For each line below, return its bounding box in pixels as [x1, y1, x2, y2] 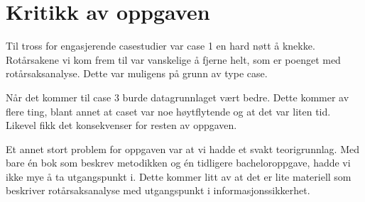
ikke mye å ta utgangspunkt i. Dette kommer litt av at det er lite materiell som [6, 169, 352, 184]
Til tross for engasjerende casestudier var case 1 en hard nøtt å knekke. [6, 38, 315, 53]
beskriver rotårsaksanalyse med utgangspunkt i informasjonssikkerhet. [6, 183, 310, 198]
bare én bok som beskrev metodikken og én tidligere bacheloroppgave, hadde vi [6, 155, 351, 170]
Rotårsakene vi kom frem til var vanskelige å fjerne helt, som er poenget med [6, 52, 341, 67]
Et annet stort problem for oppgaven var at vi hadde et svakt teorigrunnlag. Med [6, 141, 360, 156]
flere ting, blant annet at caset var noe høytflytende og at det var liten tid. [6, 103, 331, 118]
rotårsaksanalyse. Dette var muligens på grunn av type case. [6, 66, 268, 81]
